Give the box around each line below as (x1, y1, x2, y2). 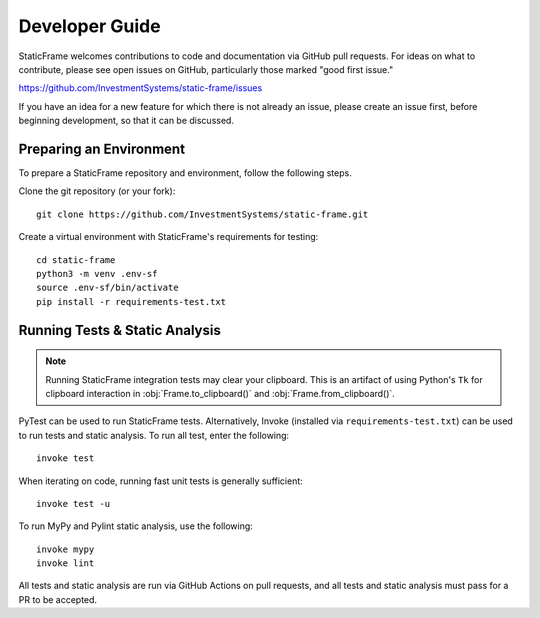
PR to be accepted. (18, 593, 98, 605)
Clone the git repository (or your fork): (18, 185, 176, 197)
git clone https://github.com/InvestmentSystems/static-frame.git (36, 208, 369, 220)
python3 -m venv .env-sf (36, 268, 158, 279)
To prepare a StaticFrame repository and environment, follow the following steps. (18, 167, 352, 179)
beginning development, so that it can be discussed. (18, 115, 235, 127)
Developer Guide (18, 15, 161, 37)
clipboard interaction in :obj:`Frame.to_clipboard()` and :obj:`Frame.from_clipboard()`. (45, 387, 395, 399)
